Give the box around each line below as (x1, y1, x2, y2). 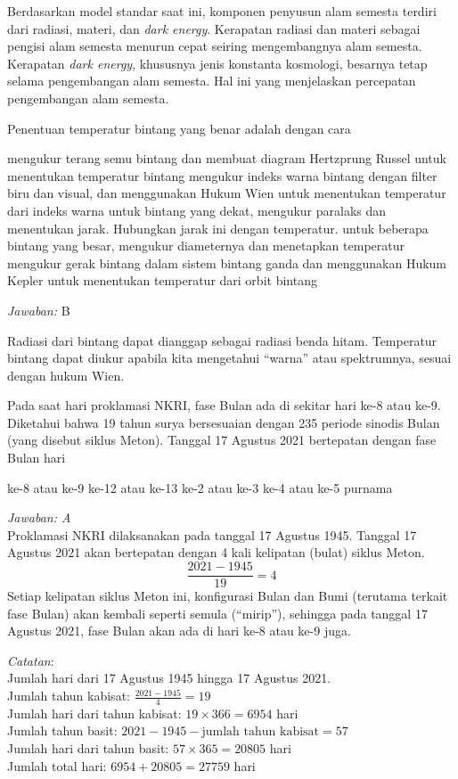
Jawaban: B (7, 300, 70, 319)
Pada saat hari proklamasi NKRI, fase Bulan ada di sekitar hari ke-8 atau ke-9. (7, 396, 441, 414)
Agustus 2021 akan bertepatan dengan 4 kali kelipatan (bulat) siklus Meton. (7, 543, 425, 562)
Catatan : (7, 651, 54, 669)
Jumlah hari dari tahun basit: (7, 739, 169, 758)
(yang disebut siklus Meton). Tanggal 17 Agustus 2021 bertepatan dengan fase (7, 430, 437, 449)
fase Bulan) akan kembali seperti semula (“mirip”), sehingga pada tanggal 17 (7, 603, 428, 622)
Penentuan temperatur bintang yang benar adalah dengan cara (7, 119, 351, 137)
